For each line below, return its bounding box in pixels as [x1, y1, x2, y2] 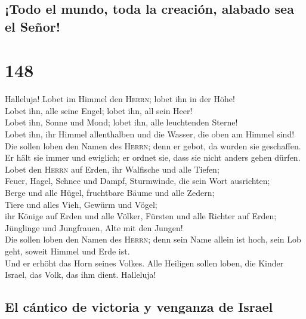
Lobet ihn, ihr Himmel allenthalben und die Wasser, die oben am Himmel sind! [5, 128, 295, 140]
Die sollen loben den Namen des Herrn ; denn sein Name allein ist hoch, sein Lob [5, 233, 301, 246]
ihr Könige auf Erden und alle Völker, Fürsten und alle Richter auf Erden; [5, 210, 277, 222]
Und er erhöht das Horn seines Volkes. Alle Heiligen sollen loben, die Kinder [5, 256, 284, 269]
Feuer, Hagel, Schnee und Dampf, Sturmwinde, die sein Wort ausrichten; [5, 174, 270, 187]
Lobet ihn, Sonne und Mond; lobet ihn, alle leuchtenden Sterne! [5, 116, 238, 128]
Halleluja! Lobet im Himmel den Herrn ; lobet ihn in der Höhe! [5, 93, 235, 105]
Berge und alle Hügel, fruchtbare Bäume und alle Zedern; [5, 186, 215, 199]
